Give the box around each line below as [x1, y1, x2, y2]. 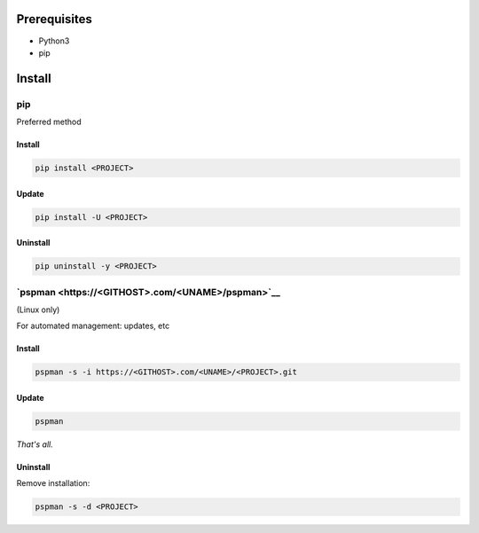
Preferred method [16, 116, 82, 128]
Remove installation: [16, 478, 90, 489]
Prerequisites [16, 12, 92, 27]
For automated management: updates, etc [16, 320, 170, 332]
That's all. [16, 439, 53, 450]
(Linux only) [16, 304, 60, 315]
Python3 [38, 35, 70, 46]
